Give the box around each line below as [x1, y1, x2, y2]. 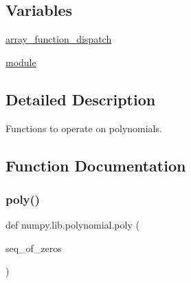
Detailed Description [5, 88, 156, 109]
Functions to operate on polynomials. [5, 120, 162, 135]
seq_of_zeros [5, 240, 62, 255]
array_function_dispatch [5, 32, 112, 46]
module [5, 54, 36, 69]
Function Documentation [5, 154, 186, 176]
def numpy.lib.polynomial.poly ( [5, 218, 139, 232]
